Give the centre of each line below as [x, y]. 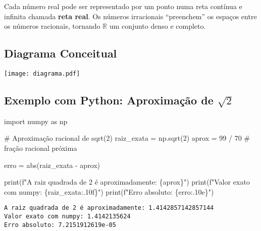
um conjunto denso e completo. [158, 26]
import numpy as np [36, 121]
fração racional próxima [41, 148]
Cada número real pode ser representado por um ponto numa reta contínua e [123, 6]
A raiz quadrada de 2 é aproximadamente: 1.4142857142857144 [109, 208]
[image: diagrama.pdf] [42, 73]
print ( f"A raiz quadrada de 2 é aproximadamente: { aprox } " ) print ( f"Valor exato [127, 182]
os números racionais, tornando [52, 26]
